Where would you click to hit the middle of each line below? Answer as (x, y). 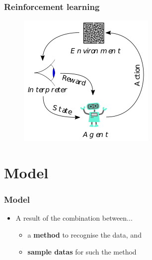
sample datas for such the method (82, 251)
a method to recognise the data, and (84, 235)
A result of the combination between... (74, 218)
